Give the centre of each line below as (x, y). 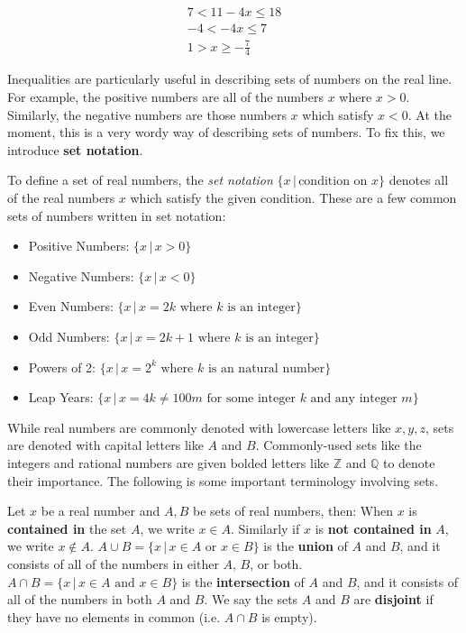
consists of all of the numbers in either (113, 563)
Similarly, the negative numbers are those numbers (147, 114)
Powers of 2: (62, 367)
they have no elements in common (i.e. (114, 616)
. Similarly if (265, 528)
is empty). (289, 616)
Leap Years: (61, 397)
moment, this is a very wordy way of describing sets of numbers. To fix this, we (226, 132)
